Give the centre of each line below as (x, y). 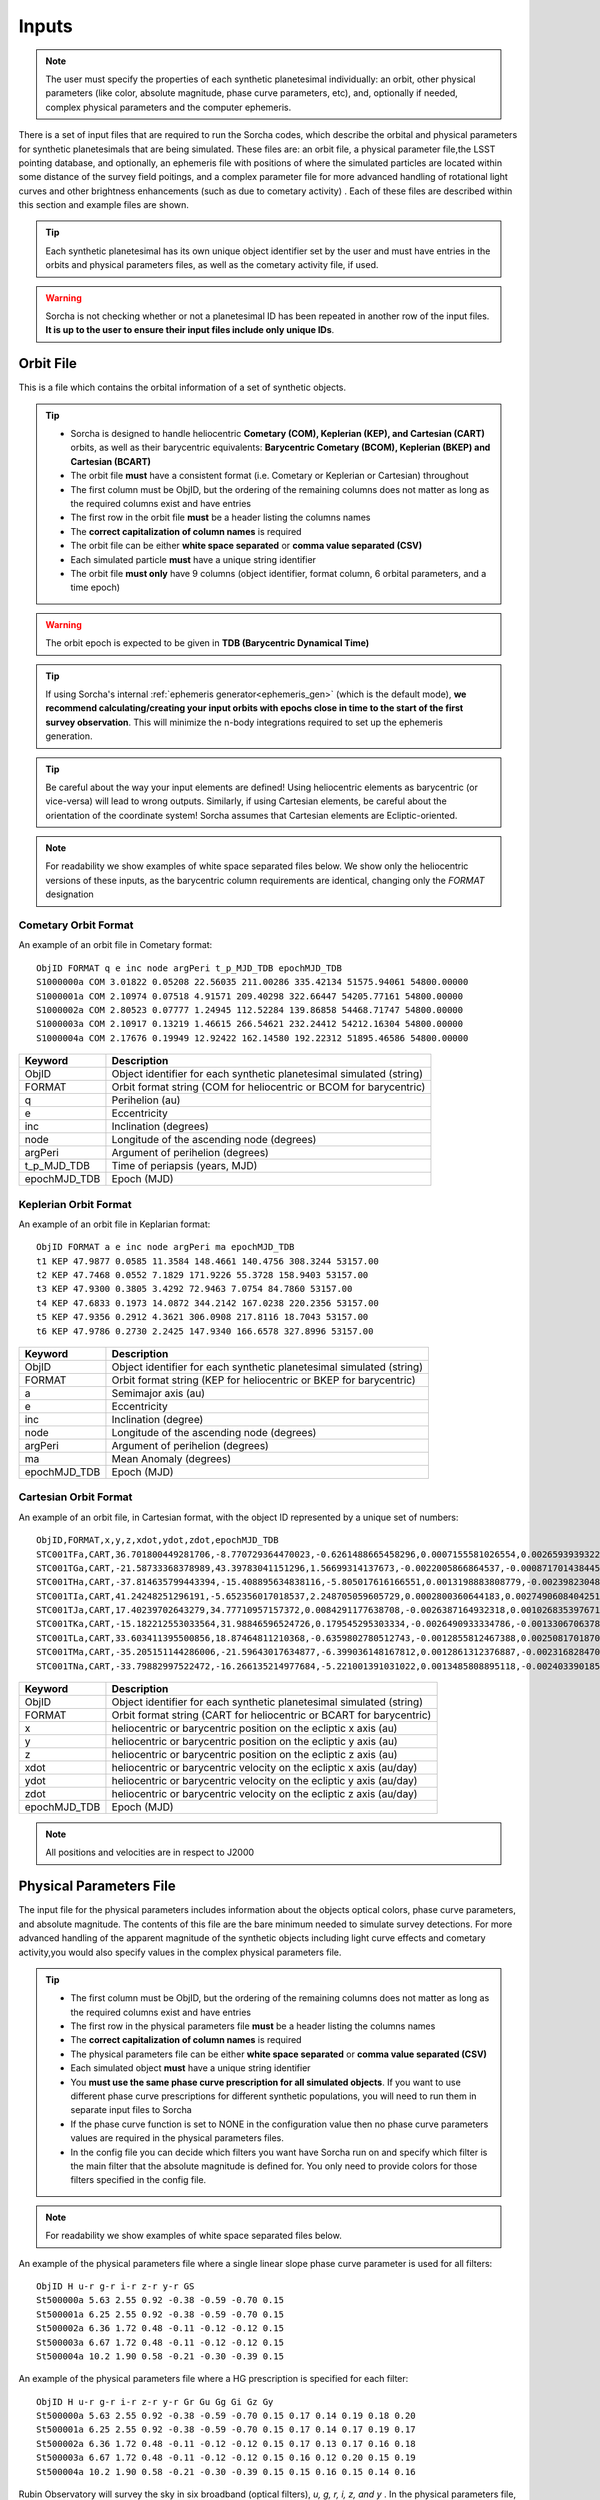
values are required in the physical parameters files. (177, 2138)
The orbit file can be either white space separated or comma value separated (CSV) (246, 546)
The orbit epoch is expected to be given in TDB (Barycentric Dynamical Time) (207, 643)
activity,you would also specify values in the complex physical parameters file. (180, 1952)
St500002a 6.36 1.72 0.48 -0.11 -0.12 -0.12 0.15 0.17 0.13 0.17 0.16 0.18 (226, 2443)
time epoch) (95, 587)
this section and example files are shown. (104, 205)
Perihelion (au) (146, 1100)
